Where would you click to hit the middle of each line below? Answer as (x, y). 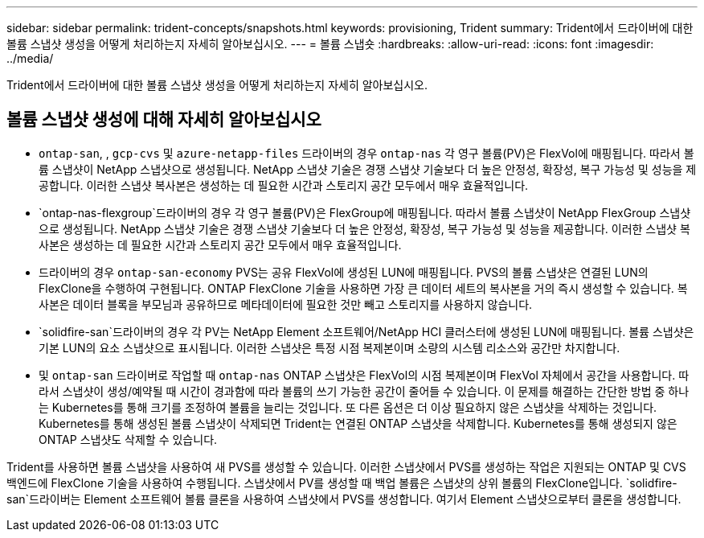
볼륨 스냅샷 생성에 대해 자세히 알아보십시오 (164, 120)
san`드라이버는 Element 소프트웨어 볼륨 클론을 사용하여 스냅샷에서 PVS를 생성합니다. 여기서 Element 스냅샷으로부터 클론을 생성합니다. (344, 499)
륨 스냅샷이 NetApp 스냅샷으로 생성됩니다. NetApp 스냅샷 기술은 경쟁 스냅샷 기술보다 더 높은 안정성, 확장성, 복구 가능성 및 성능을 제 (368, 169)
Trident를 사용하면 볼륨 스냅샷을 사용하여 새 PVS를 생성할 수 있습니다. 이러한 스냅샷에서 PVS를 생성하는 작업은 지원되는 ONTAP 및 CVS (346, 466)
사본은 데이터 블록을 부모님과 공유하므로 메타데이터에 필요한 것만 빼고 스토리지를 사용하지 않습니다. (286, 304)
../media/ (30, 58)
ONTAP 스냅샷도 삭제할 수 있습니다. (128, 439)
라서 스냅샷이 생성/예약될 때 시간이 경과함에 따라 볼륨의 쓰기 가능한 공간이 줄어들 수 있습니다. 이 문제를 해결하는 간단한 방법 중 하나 (364, 391)
